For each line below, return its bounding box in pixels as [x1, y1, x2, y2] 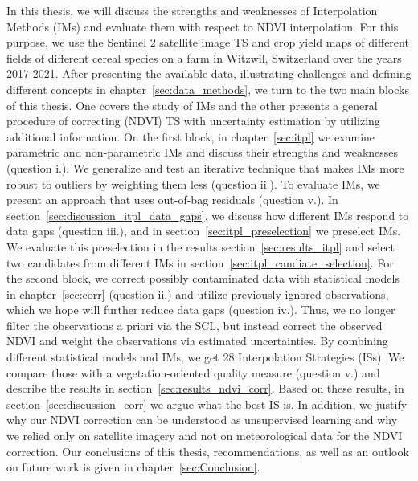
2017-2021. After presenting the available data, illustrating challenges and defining [6, 65, 412, 82]
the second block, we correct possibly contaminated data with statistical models [6, 270, 400, 287]
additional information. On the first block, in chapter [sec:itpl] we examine [6, 128, 375, 145]
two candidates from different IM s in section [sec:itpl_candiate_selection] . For [6, 254, 394, 271]
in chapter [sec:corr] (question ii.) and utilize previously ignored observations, [6, 285, 389, 302]
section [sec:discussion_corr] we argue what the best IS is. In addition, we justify [6, 395, 408, 412]
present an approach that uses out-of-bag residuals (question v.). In [6, 191, 338, 208]
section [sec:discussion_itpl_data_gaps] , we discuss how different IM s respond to [6, 206, 409, 223]
